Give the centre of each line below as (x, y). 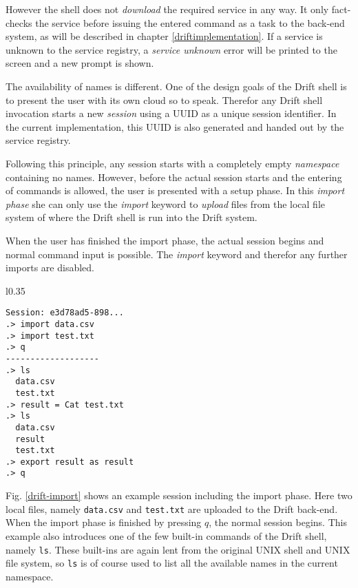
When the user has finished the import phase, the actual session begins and (165, 240)
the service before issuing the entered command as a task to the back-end (190, 22)
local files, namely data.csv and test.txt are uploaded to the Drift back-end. (172, 508)
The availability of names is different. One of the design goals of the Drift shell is (176, 86)
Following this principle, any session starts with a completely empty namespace (172, 163)
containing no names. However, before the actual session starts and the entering (174, 177)
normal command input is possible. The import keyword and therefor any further (177, 254)
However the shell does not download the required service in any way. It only (167, 9)
